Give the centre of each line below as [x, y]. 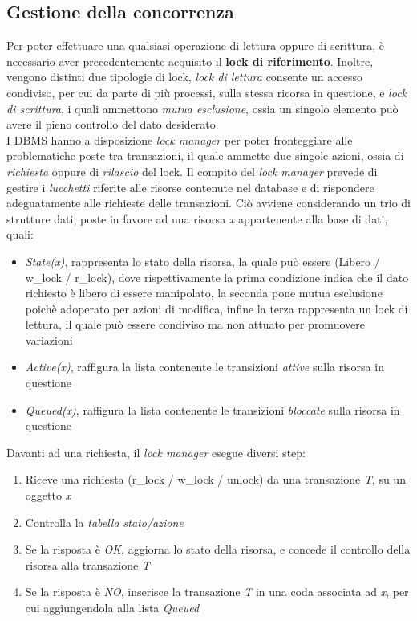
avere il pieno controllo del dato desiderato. [113, 124]
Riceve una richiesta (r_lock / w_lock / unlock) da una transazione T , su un [215, 479]
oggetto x [48, 495]
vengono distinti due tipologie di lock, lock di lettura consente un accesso [184, 77]
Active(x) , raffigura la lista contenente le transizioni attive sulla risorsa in [204, 367]
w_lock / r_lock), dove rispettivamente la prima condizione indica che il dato [217, 277]
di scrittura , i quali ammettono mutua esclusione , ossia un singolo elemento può [202, 108]
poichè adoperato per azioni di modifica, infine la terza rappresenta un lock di [217, 308]
